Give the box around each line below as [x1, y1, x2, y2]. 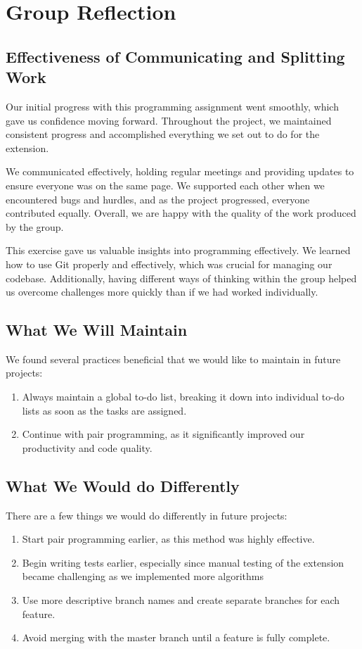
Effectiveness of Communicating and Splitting [6, 45, 345, 67]
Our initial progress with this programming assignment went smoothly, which [6, 99, 339, 113]
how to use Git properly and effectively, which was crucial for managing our [6, 256, 332, 271]
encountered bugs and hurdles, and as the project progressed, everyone [6, 191, 310, 206]
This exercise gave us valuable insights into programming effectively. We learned [6, 243, 351, 258]
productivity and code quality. [22, 440, 153, 455]
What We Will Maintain [6, 319, 188, 341]
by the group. [6, 219, 64, 234]
